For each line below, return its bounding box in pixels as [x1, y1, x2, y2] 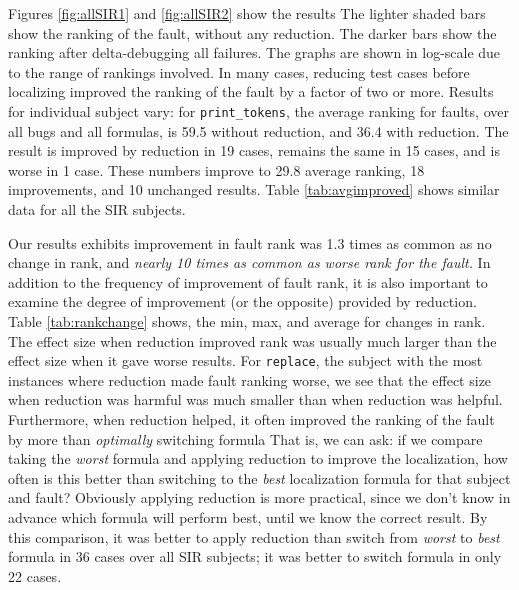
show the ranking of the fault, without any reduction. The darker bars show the [8, 22, 497, 43]
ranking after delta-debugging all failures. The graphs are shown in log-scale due [8, 42, 501, 63]
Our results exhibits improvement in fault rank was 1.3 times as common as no [8, 232, 492, 253]
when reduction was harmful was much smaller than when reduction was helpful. [8, 389, 503, 410]
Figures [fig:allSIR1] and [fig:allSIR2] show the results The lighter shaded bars [8, 3, 486, 23]
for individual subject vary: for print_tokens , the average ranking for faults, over [8, 100, 509, 121]
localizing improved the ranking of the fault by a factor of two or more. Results [8, 81, 494, 102]
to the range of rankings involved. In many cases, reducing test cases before [8, 61, 470, 82]
